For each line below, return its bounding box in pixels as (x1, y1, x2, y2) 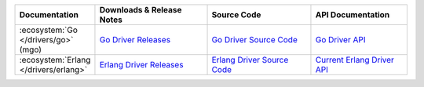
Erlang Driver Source (211, 55, 289, 65)
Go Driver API (315, 34, 366, 45)
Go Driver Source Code (211, 34, 298, 45)
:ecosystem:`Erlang (19, 55, 91, 65)
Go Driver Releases (99, 34, 171, 45)
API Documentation (315, 9, 390, 20)
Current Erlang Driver (315, 55, 394, 65)
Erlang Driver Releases (99, 60, 184, 70)
